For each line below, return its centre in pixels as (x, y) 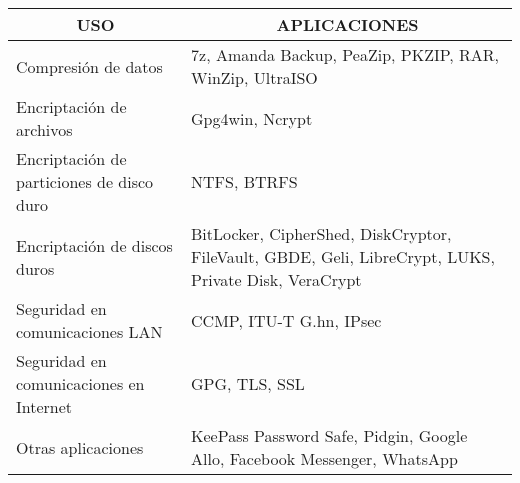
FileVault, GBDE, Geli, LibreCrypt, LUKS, (343, 256)
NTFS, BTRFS (244, 181)
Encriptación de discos (94, 245)
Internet (44, 406)
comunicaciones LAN (89, 331)
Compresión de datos (89, 66)
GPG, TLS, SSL (248, 383)
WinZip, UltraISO (254, 77)
